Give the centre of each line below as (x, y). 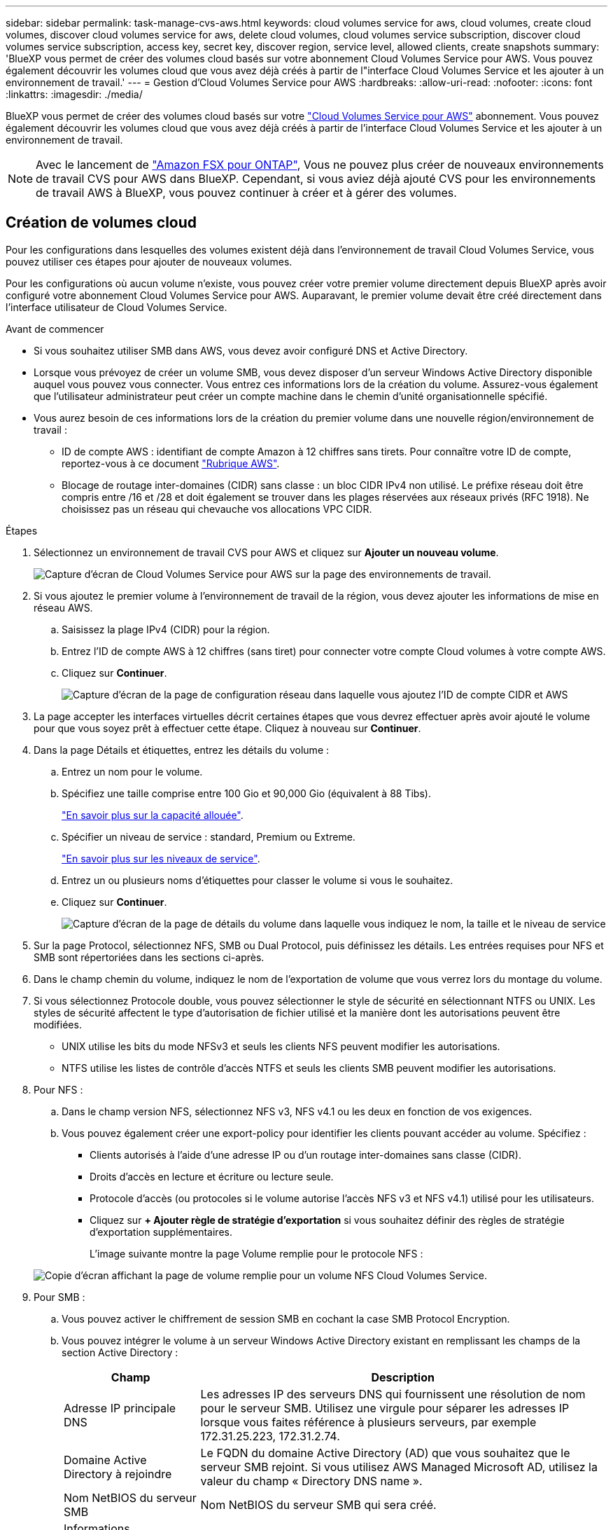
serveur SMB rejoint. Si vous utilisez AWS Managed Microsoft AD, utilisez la (399, 1467)
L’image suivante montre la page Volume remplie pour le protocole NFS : (256, 1253)
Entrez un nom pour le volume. (132, 771)
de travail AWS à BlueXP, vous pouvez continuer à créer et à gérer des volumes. (246, 193)
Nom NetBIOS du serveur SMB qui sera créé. (318, 1504)
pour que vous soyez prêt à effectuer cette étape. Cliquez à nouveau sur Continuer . (227, 728)
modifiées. (58, 1024)
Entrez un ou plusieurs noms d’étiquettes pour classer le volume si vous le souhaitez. (258, 880)
